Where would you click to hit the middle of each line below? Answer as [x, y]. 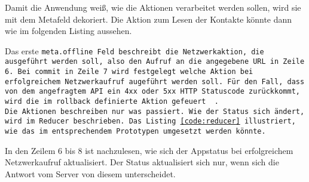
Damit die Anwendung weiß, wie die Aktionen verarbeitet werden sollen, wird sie [153, 7]
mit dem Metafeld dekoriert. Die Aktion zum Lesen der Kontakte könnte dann [149, 19]
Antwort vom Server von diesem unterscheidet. [90, 173]
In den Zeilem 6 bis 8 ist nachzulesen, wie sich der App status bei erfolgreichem [149, 150]
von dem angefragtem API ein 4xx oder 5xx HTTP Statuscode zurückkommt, [152, 92]
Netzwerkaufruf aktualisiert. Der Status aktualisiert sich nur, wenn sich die [142, 162]
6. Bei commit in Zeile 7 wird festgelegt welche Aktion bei [129, 72]
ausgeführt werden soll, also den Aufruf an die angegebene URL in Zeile [155, 62]
